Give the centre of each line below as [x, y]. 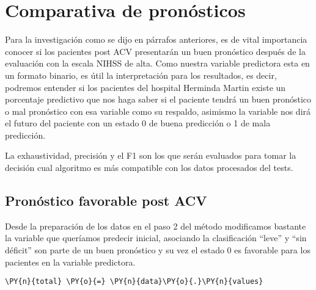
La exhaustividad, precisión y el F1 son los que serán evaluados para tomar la [151, 155]
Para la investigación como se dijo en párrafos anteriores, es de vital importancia [156, 39]
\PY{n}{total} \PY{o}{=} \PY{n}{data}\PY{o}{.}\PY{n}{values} [134, 282]
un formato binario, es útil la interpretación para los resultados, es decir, [141, 75]
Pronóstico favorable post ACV [106, 201]
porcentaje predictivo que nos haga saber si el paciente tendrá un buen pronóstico [158, 99]
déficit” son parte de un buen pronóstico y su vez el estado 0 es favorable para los [158, 250]
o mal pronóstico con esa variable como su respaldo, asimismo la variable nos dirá [158, 111]
